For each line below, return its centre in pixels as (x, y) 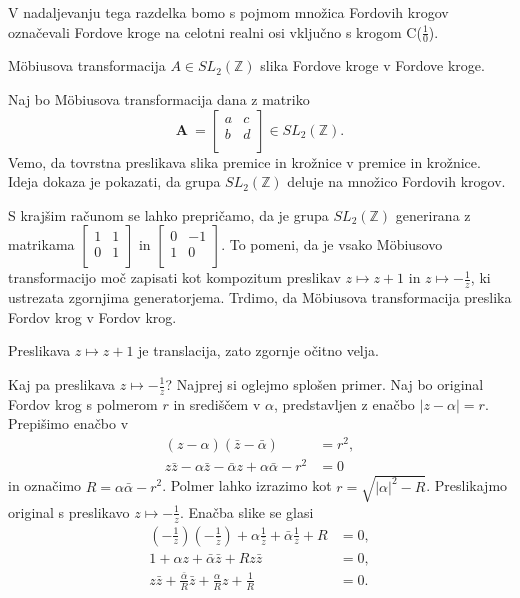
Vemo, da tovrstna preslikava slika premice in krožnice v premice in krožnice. (244, 161)
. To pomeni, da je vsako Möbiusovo (332, 244)
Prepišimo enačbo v (68, 423)
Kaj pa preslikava (62, 384)
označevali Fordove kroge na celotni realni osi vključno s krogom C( (215, 31)
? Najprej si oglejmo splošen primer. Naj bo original (324, 384)
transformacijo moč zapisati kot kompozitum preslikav (174, 277)
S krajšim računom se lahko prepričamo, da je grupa (168, 214)
